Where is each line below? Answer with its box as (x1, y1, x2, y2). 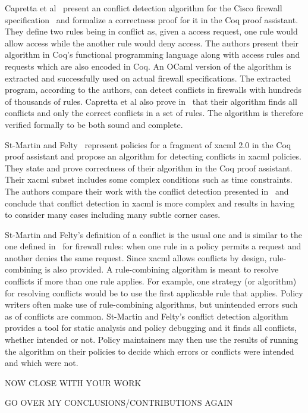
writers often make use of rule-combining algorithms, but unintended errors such (5, 298, 298, 311)
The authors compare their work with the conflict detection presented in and (5, 184, 289, 197)
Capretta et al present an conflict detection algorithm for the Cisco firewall (5, 2, 282, 14)
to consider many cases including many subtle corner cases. (5, 208, 221, 221)
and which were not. (5, 356, 78, 369)
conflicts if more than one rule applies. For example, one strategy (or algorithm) (5, 275, 297, 287)
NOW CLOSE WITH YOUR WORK (5, 376, 142, 389)
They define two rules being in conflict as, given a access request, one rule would (5, 25, 298, 37)
